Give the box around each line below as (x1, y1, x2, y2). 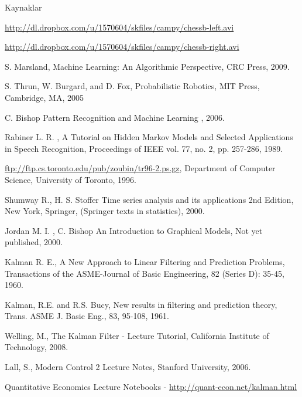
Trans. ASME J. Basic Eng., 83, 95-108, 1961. (5, 310, 169, 322)
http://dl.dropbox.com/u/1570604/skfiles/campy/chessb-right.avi (5, 40, 239, 53)
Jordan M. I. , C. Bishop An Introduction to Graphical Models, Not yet (5, 224, 263, 236)
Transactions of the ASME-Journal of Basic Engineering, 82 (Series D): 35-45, (5, 267, 284, 279)
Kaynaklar (5, 1, 42, 13)
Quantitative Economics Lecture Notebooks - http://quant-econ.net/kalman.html (5, 380, 297, 392)
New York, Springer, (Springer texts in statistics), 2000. (5, 205, 205, 217)
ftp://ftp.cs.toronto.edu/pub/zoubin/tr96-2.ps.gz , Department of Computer (5, 162, 276, 174)
